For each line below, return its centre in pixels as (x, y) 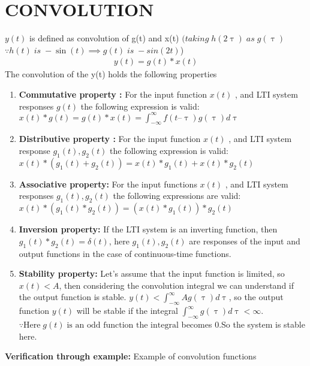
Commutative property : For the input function (113, 94)
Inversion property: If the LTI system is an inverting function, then (148, 229)
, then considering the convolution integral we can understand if (177, 285)
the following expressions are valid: (177, 196)
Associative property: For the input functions (108, 184)
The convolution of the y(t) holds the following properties (111, 74)
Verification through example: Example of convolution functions (131, 356)
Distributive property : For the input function (110, 139)
